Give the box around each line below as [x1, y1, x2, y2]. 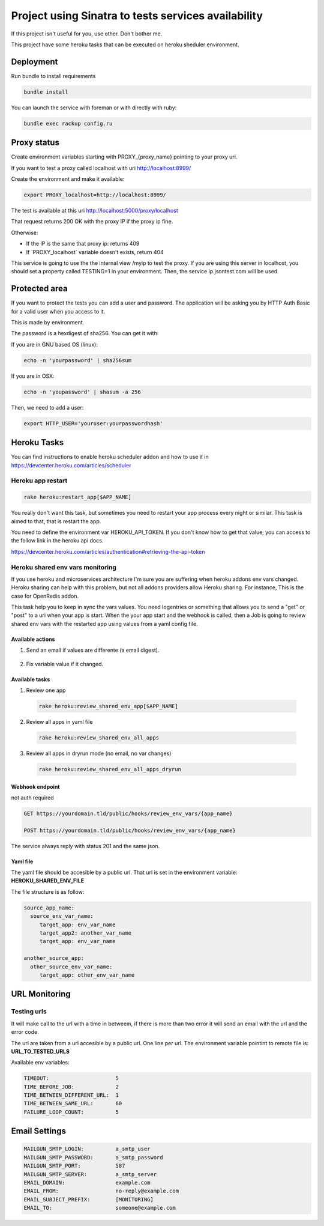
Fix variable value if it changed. [26, 660, 104, 667]
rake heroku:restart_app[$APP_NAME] [23, 494, 132, 501]
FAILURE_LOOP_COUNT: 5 [23, 1108, 119, 1115]
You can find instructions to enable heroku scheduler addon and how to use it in [11, 454, 209, 461]
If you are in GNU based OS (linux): [11, 341, 98, 348]
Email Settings [11, 1126, 66, 1136]
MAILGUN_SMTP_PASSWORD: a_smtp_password [23, 1154, 163, 1161]
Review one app [26, 687, 66, 694]
